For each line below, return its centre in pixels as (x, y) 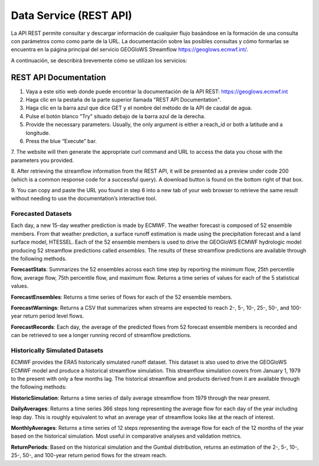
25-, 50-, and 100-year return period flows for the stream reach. (89, 455)
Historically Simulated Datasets (57, 350)
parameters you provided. (42, 160)
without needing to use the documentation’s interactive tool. (84, 199)
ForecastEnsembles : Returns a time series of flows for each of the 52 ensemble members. (122, 297)
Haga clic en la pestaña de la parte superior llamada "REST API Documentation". (123, 100)
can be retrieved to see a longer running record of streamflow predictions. (101, 335)
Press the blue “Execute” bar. (61, 141)
